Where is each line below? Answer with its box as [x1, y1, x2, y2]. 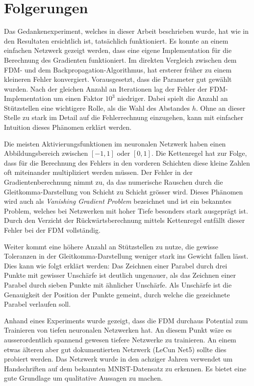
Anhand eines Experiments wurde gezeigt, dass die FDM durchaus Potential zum [4, 315, 248, 325]
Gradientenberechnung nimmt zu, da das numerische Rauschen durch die [4, 177, 223, 187]
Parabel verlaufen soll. [4, 299, 71, 309]
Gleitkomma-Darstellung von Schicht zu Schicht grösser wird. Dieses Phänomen [4, 186, 243, 196]
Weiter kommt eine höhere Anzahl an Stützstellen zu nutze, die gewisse [4, 241, 218, 251]
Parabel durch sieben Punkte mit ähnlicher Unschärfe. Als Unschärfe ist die [4, 279, 232, 289]
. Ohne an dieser [196, 102, 246, 113]
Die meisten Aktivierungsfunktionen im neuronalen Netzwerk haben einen [4, 138, 226, 148]
